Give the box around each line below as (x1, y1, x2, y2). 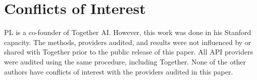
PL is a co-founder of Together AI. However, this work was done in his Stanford (4, 27, 251, 37)
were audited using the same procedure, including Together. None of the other (4, 56, 246, 66)
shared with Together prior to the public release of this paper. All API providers (4, 46, 253, 57)
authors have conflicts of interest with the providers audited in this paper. (4, 66, 233, 76)
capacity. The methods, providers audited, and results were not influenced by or (4, 36, 251, 47)
